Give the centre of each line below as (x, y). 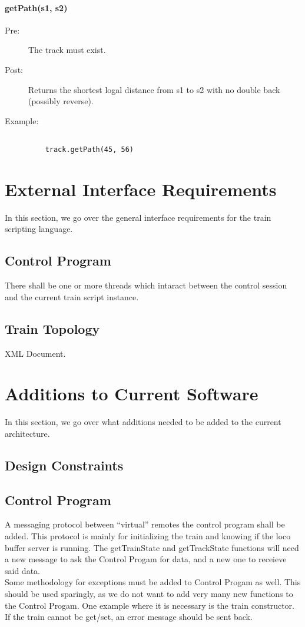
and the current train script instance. (72, 296)
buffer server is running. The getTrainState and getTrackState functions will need (152, 547)
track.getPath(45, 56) (89, 150)
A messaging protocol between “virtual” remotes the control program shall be (145, 524)
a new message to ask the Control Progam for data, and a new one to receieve (146, 559)
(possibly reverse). (61, 101)
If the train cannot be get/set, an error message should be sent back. (129, 617)
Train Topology (52, 328)
